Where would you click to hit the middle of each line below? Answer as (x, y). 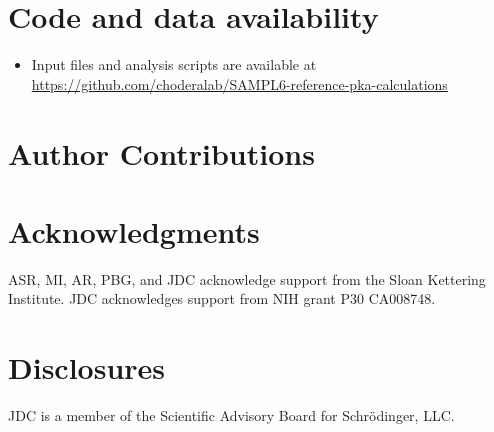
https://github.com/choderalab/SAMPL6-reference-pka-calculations (239, 83)
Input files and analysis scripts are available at (174, 64)
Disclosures (87, 367)
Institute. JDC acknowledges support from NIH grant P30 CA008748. (222, 298)
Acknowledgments (134, 230)
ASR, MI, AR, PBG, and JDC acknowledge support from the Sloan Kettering (247, 278)
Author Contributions (161, 152)
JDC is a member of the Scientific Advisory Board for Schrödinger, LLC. (231, 415)
